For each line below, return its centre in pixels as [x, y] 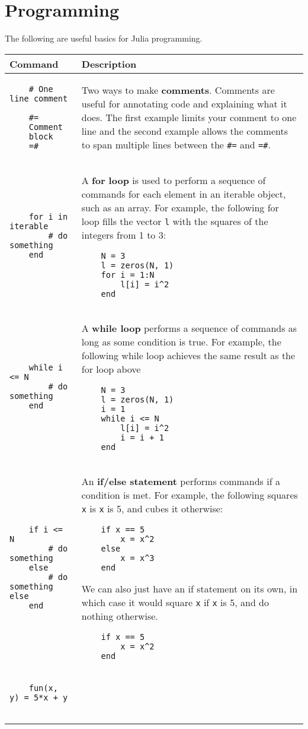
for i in [48, 217]
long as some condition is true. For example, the [181, 341]
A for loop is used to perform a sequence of [174, 180]
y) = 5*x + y [39, 697]
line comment [39, 98]
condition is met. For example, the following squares [190, 495]
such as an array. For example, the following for [180, 207]
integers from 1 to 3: [124, 234]
